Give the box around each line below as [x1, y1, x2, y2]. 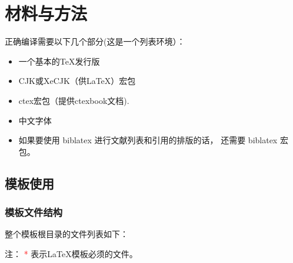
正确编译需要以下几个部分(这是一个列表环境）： [5, 35, 185, 48]
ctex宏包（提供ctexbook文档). [18, 94, 129, 106]
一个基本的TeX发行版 [18, 55, 100, 67]
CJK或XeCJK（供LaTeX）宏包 [18, 75, 136, 87]
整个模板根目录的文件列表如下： [5, 228, 128, 240]
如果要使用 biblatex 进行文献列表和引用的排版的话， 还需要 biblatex [18, 134, 278, 146]
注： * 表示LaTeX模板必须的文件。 [5, 247, 138, 259]
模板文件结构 [5, 204, 63, 219]
